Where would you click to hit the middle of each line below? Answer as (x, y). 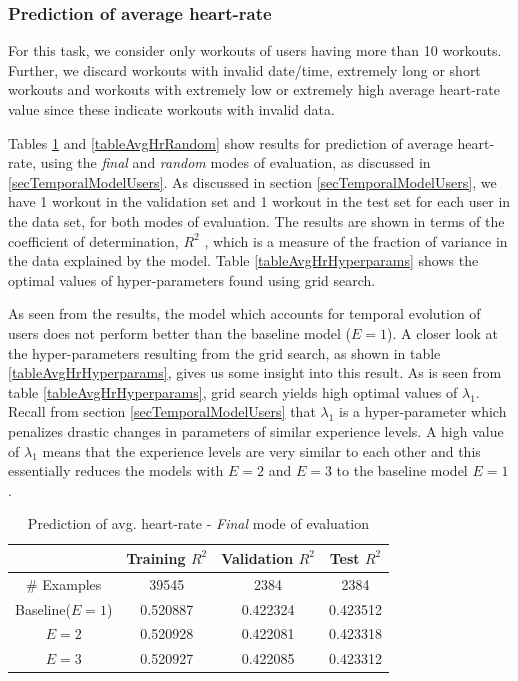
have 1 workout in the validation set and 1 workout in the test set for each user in (259, 201)
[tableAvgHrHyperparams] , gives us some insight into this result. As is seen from (255, 372)
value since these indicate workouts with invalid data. (171, 109)
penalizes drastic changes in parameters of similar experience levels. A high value (256, 430)
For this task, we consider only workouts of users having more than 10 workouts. (255, 50)
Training (156, 557)
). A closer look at (443, 332)
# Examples (64, 583)
